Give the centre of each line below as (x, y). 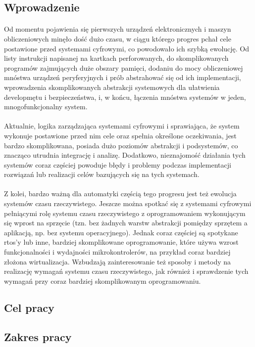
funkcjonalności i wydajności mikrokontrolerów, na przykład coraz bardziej (117, 252)
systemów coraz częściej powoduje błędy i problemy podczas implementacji (118, 164)
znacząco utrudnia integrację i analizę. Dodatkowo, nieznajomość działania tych (125, 155)
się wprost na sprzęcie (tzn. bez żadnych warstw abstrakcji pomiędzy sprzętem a (126, 223)
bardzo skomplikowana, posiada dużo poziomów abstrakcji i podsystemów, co (121, 145)
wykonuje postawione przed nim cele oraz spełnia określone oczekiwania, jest (120, 135)
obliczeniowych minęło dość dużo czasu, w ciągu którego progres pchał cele (118, 38)
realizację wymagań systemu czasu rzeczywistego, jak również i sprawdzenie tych (126, 271)
